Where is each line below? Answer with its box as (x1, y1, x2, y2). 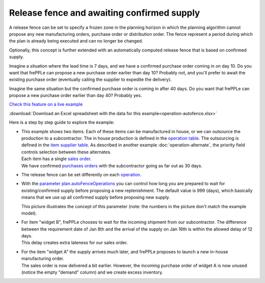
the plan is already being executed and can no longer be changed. (9, 38, 143, 44)
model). (21, 210, 37, 216)
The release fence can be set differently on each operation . (21, 171, 142, 177)
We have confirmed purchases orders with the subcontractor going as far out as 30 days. (21, 163, 203, 168)
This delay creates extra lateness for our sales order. (21, 240, 128, 246)
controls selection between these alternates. (21, 149, 111, 155)
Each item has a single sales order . (21, 156, 92, 162)
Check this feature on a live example (9, 101, 83, 107)
